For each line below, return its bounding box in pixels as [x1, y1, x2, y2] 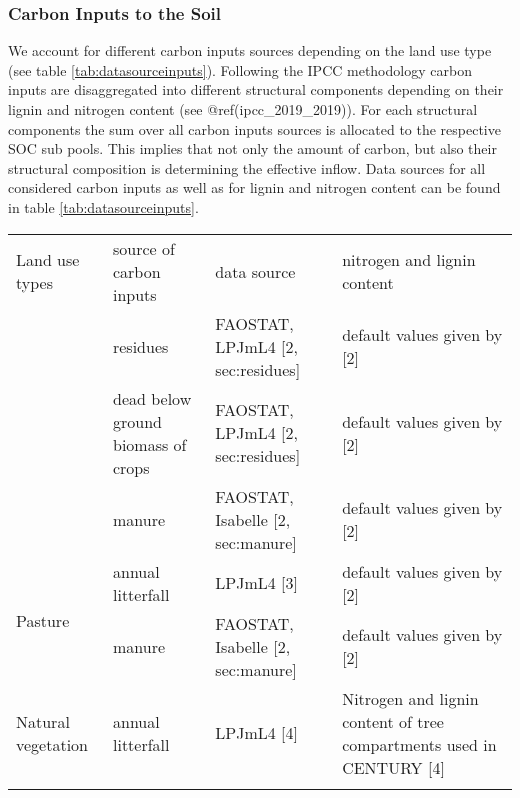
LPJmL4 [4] [215, 721, 299, 745]
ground [112, 409, 162, 433]
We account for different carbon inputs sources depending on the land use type [8, 40, 492, 61]
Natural [16, 709, 70, 733]
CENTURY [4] [342, 755, 445, 779]
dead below [112, 386, 192, 410]
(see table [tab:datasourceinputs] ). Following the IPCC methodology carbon [8, 59, 472, 80]
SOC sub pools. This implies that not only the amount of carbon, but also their [8, 138, 497, 159]
